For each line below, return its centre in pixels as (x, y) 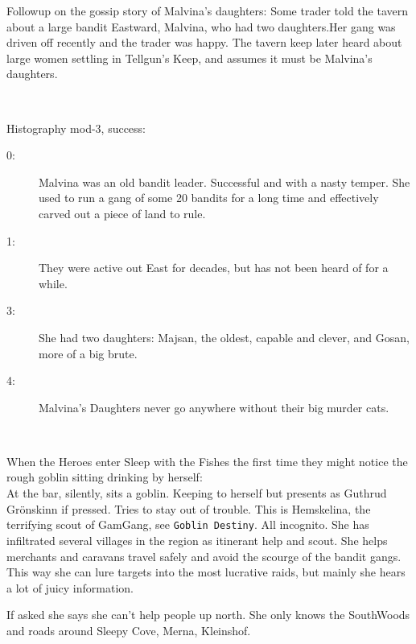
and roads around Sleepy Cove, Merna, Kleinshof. (129, 630)
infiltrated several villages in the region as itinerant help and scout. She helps (197, 540)
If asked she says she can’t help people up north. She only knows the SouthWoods (208, 615)
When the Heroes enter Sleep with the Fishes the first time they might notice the (207, 461)
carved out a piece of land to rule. (122, 213)
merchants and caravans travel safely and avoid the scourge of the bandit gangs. (204, 556)
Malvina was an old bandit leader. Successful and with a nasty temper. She (224, 182)
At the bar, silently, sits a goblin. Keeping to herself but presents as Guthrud (197, 493)
